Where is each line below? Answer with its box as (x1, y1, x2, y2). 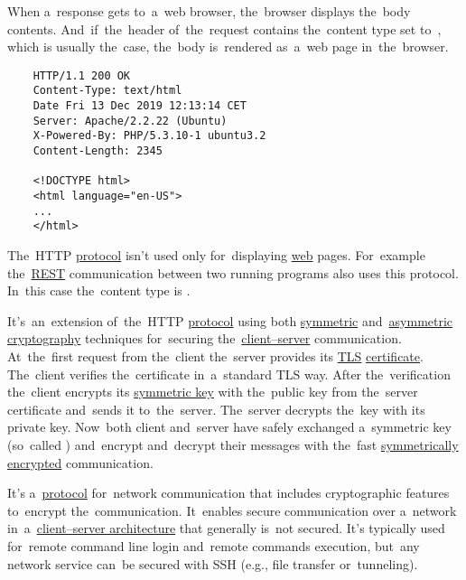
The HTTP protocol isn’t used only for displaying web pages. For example (7, 246, 425, 264)
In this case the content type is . (7, 281, 191, 300)
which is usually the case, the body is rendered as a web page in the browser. (7, 37, 449, 56)
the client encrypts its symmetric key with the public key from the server (7, 382, 418, 401)
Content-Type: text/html (33, 84, 182, 98)
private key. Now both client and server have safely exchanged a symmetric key (7, 417, 452, 436)
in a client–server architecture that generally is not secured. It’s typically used (7, 519, 445, 538)
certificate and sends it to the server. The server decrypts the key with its (7, 399, 425, 418)
